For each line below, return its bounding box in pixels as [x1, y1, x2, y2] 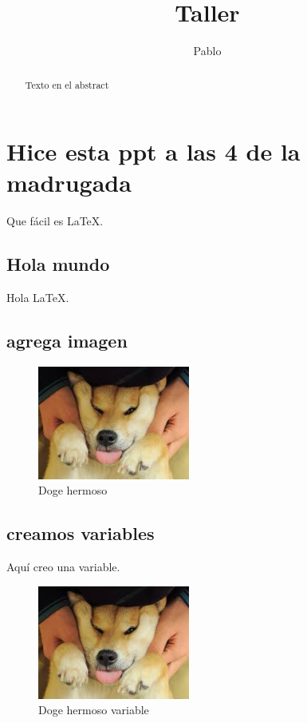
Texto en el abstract [25, 77, 109, 91]
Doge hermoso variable [38, 701, 149, 718]
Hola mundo [6, 252, 110, 276]
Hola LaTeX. [6, 289, 69, 306]
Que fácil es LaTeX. [6, 213, 104, 229]
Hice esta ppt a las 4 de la [6, 135, 301, 168]
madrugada [6, 166, 132, 199]
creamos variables [6, 521, 155, 546]
